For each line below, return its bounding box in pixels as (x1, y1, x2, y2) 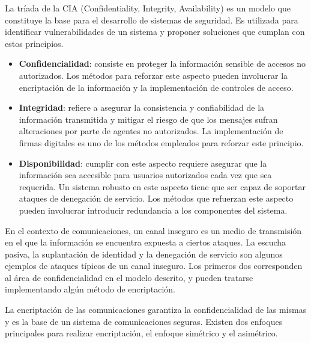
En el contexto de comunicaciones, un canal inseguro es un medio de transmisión (5, 224, 302, 236)
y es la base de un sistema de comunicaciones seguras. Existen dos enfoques (5, 315, 283, 327)
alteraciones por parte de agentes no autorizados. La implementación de (19, 125, 283, 137)
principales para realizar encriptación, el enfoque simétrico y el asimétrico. (5, 327, 278, 339)
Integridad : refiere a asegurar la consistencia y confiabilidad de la (19, 101, 265, 114)
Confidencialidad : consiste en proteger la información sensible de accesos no (19, 57, 306, 70)
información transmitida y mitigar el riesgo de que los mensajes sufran (19, 113, 278, 125)
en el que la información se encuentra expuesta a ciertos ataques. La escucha (5, 236, 286, 249)
